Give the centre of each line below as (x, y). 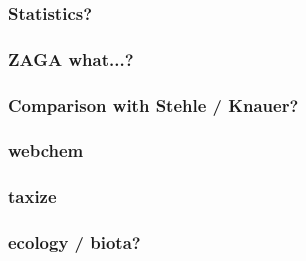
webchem (46, 150)
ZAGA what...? (71, 58)
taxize (32, 196)
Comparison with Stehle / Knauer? (153, 104)
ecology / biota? (74, 242)
